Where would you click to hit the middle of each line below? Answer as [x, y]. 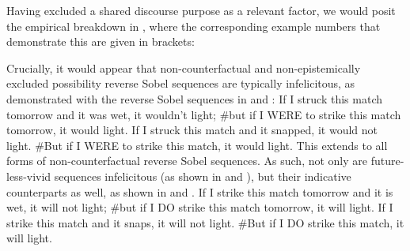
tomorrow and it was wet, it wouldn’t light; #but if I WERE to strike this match [204, 114]
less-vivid [29, 176]
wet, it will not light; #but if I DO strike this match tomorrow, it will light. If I [200, 207]
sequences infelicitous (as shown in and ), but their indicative [203, 176]
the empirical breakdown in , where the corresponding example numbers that [194, 26]
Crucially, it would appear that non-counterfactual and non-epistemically [184, 67]
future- [387, 161]
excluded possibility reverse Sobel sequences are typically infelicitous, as [181, 83]
